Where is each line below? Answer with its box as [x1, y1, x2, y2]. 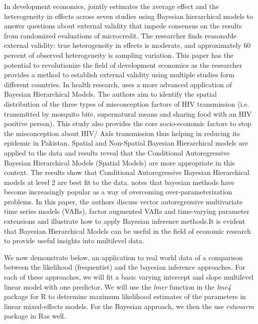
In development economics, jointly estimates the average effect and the [4, 1, 219, 11]
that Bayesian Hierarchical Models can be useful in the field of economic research [4, 225, 251, 236]
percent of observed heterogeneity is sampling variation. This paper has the [4, 49, 234, 60]
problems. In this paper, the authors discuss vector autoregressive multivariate [4, 196, 243, 206]
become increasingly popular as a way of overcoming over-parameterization [4, 186, 232, 197]
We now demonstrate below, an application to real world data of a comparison [4, 252, 243, 262]
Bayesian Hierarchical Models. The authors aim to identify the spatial [4, 89, 217, 99]
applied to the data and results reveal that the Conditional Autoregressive [4, 147, 230, 158]
